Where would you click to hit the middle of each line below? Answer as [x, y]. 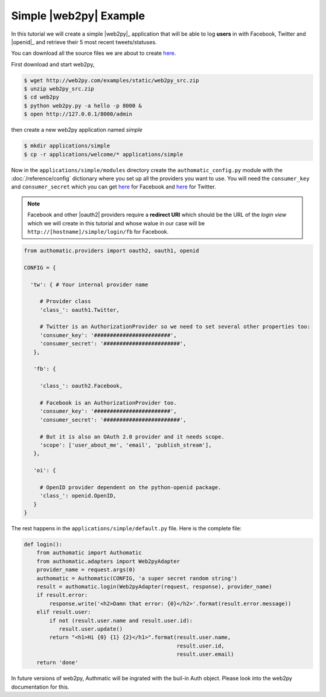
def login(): [43, 544]
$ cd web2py [42, 97]
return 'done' [57, 663]
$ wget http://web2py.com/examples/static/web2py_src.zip [111, 80]
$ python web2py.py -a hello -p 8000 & [83, 105]
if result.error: [62, 595]
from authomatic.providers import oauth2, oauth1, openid [111, 250]
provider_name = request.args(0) [86, 570]
